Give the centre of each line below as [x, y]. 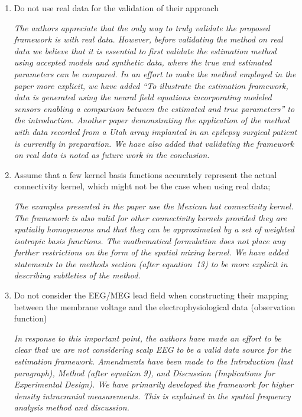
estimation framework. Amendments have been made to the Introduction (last [153, 361]
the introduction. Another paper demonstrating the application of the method [152, 120]
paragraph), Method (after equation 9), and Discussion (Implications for [144, 372]
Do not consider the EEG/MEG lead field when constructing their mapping [151, 295]
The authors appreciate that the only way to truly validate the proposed [142, 27]
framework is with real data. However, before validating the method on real [148, 39]
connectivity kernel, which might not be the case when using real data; [142, 186]
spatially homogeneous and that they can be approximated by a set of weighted [154, 229]
